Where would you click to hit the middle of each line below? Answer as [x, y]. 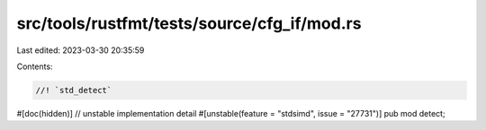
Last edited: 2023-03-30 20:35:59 [81, 50]
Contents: [35, 66]
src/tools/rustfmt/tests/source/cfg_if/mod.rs [189, 23]
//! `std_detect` [74, 90]
